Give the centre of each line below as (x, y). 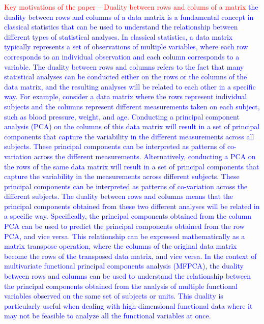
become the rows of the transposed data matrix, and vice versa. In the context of (130, 256)
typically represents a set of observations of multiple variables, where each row (126, 47)
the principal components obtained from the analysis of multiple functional (121, 286)
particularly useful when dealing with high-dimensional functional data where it (128, 305)
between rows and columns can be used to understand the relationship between (128, 276)
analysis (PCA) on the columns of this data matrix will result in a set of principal (132, 126)
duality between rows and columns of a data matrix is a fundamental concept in (129, 17)
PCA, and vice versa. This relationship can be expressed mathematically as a (125, 236)
